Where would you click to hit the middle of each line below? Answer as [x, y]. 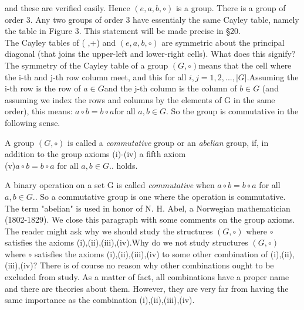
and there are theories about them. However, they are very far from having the [147, 288]
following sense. [33, 122]
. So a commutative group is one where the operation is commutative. [160, 196]
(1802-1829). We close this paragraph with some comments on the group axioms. [150, 219]
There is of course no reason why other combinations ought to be [157, 265]
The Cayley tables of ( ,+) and [60, 42]
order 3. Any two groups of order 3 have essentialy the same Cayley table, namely [152, 19]
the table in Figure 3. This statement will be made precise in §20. [123, 31]
